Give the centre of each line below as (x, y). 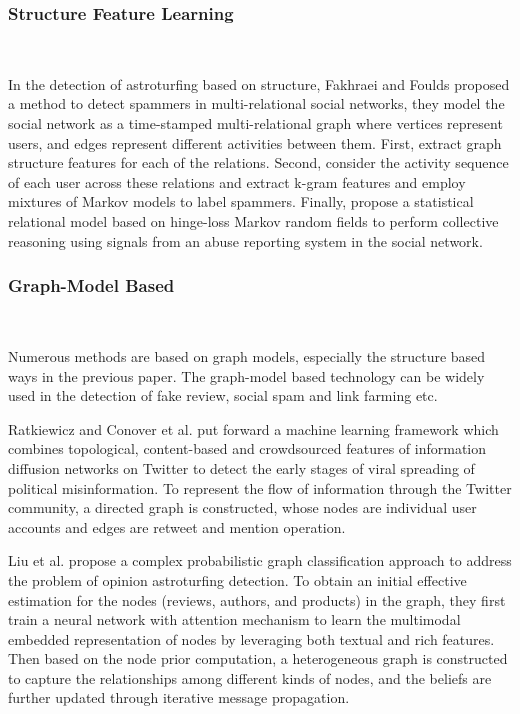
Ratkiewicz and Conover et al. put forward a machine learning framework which (253, 428)
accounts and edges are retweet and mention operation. (177, 526)
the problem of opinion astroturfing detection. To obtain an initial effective (237, 579)
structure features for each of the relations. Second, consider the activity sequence (258, 162)
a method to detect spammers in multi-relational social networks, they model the (256, 103)
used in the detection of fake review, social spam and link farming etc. (223, 395)
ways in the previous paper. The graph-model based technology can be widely (246, 375)
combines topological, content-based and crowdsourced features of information (247, 448)
